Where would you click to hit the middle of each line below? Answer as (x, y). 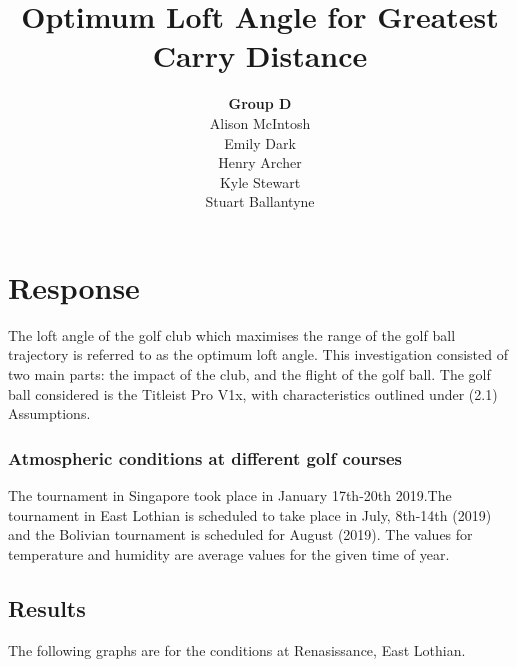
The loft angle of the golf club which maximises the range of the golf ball (232, 334)
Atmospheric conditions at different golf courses (205, 457)
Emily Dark (260, 142)
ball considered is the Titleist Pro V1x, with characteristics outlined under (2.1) (253, 393)
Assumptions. (49, 413)
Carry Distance (260, 55)
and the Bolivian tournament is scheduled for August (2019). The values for (240, 534)
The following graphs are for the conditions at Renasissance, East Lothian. (237, 649)
